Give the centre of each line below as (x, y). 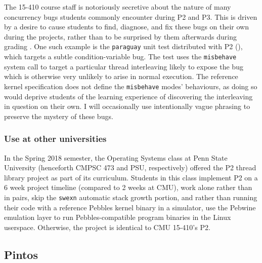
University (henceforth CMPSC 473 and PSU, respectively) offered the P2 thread (130, 167)
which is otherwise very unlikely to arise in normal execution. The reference (121, 76)
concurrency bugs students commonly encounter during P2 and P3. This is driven (131, 16)
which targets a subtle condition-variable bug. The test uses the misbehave (120, 57)
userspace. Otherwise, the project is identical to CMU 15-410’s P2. (107, 227)
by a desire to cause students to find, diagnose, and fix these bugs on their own (126, 27)
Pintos (21, 254)
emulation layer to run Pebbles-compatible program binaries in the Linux (118, 217)
